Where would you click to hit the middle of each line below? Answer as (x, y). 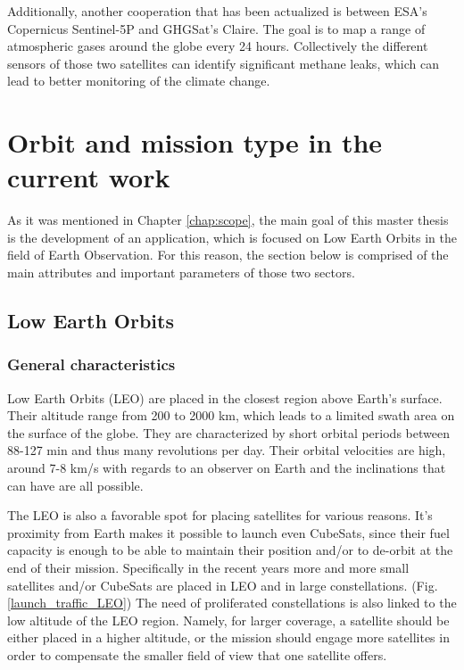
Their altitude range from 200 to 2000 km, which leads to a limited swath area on (231, 415)
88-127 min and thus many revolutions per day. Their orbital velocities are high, (227, 450)
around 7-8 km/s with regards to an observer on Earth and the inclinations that (227, 468)
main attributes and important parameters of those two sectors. (181, 273)
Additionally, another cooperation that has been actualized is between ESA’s (217, 11)
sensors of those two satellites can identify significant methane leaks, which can (223, 63)
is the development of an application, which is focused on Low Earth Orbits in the (232, 237)
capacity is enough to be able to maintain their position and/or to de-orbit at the (230, 550)
